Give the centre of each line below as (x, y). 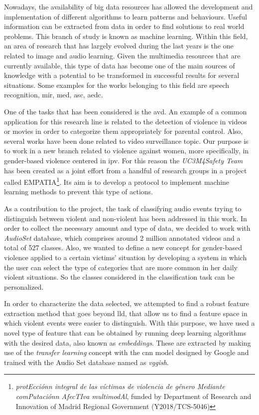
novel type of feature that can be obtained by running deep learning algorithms (125, 333)
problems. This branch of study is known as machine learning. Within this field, (126, 36)
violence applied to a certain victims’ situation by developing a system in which (126, 257)
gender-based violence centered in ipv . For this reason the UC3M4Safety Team (124, 160)
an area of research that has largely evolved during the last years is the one (119, 46)
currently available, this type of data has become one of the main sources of (120, 65)
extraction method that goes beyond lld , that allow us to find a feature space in (126, 313)
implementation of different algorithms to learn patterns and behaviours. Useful (126, 16)
